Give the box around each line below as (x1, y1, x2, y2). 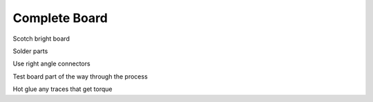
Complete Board (12, 10, 108, 25)
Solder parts (12, 47, 48, 55)
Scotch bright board (12, 34, 70, 43)
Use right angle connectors (12, 59, 90, 68)
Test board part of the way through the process (12, 72, 148, 81)
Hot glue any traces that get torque (12, 85, 113, 93)
